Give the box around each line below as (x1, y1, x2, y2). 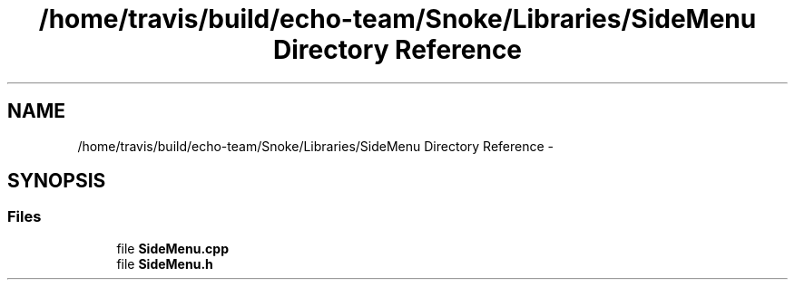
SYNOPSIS (7, 169, 106, 193)
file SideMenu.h (116, 255, 213, 272)
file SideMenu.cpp (116, 240, 229, 256)
